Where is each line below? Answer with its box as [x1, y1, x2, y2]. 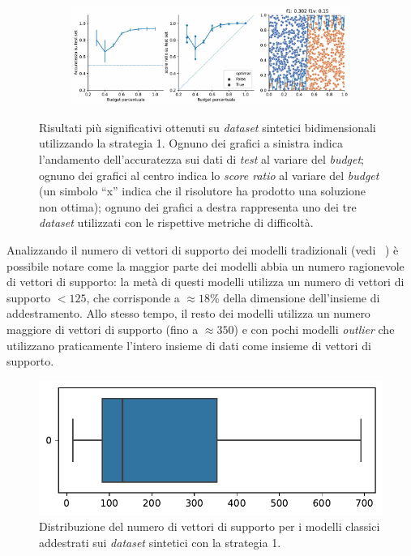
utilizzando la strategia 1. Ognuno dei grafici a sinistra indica [39, 135, 343, 152]
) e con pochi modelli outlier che [233, 320, 395, 337]
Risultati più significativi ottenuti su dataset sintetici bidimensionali [39, 118, 376, 135]
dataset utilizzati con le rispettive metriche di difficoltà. [39, 214, 314, 231]
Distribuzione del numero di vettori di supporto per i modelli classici [39, 518, 380, 535]
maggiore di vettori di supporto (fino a [6, 320, 199, 337]
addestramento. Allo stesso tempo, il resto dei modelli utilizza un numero [6, 305, 370, 322]
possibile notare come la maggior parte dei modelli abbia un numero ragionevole [6, 257, 405, 274]
